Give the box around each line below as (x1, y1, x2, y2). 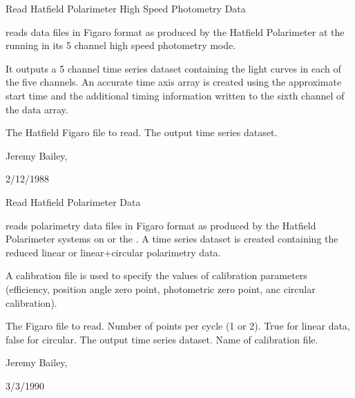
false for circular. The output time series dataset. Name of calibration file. (6, 332, 318, 346)
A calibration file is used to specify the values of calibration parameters (6, 268, 307, 283)
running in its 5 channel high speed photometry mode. (6, 38, 236, 53)
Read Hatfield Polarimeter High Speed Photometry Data (6, 1, 246, 15)
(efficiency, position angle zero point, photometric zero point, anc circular (6, 281, 316, 296)
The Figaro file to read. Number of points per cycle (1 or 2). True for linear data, (6, 319, 350, 333)
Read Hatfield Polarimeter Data (6, 194, 141, 209)
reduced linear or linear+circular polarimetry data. (6, 245, 221, 259)
